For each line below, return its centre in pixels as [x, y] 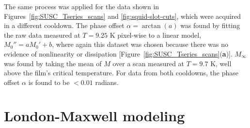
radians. [107, 82]
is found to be [49, 82]
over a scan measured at [148, 63]
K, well [221, 63]
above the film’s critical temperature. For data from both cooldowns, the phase [121, 73]
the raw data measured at [42, 35]
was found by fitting [210, 25]
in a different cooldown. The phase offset [64, 25]
